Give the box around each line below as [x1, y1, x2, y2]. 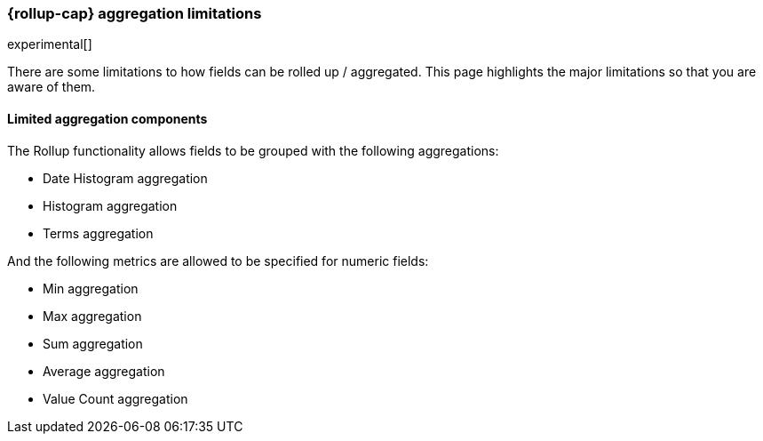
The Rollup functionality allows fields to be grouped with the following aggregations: [7, 142, 499, 158]
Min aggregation [43, 280, 139, 296]
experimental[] [7, 36, 92, 52]
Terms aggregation [43, 225, 154, 241]
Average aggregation [43, 363, 165, 379]
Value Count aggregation [43, 390, 188, 406]
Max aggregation [43, 308, 142, 324]
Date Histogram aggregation [43, 170, 208, 186]
